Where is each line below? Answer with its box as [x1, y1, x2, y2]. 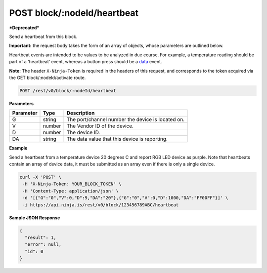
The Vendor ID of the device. [66, 122, 133, 129]
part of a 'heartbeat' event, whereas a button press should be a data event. [9, 59, 162, 65]
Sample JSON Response [9, 215, 60, 221]
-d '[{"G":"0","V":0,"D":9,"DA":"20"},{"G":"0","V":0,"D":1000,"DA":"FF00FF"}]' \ [22, 195, 228, 201]
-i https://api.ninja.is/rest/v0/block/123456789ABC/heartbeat [22, 202, 179, 207]
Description [66, 110, 95, 117]
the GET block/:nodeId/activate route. [9, 75, 86, 80]
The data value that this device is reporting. [66, 136, 168, 143]
